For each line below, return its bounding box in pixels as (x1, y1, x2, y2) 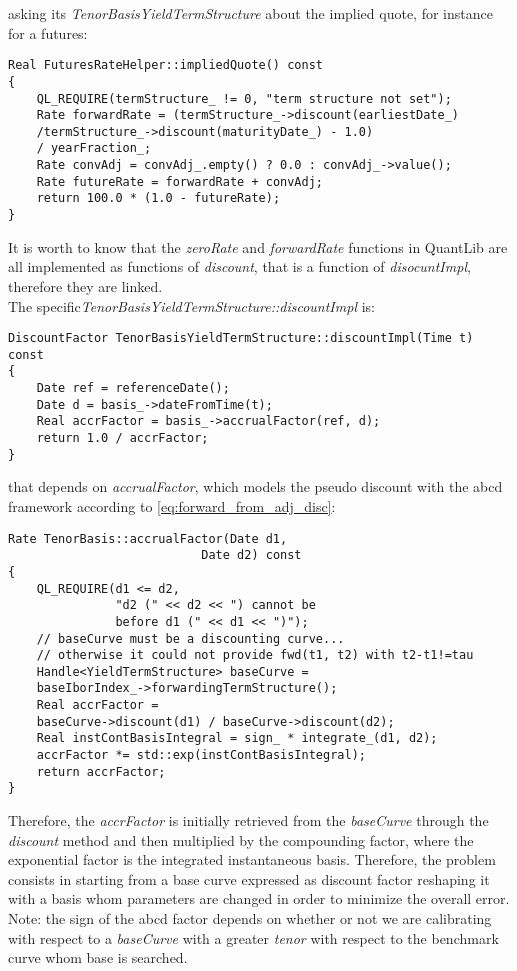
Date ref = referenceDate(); (36, 381, 230, 396)
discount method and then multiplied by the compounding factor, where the (8, 829, 474, 850)
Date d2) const (201, 548, 302, 563)
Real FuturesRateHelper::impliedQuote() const (8, 58, 323, 73)
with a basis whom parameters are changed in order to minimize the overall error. (8, 888, 510, 909)
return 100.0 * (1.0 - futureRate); (36, 191, 281, 206)
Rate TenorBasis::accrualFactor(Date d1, (8, 531, 288, 546)
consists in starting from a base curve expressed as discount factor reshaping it (8, 868, 490, 889)
